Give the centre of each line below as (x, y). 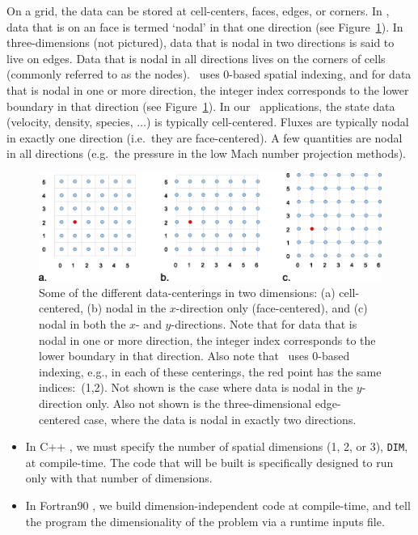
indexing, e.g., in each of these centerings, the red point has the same (210, 371)
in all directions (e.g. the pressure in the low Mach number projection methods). (207, 153)
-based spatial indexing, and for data (320, 74)
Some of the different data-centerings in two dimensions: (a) (187, 292)
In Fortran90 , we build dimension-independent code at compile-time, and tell (218, 505)
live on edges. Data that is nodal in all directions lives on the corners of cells (196, 58)
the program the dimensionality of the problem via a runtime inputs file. (205, 521)
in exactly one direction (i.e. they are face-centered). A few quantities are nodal (205, 137)
